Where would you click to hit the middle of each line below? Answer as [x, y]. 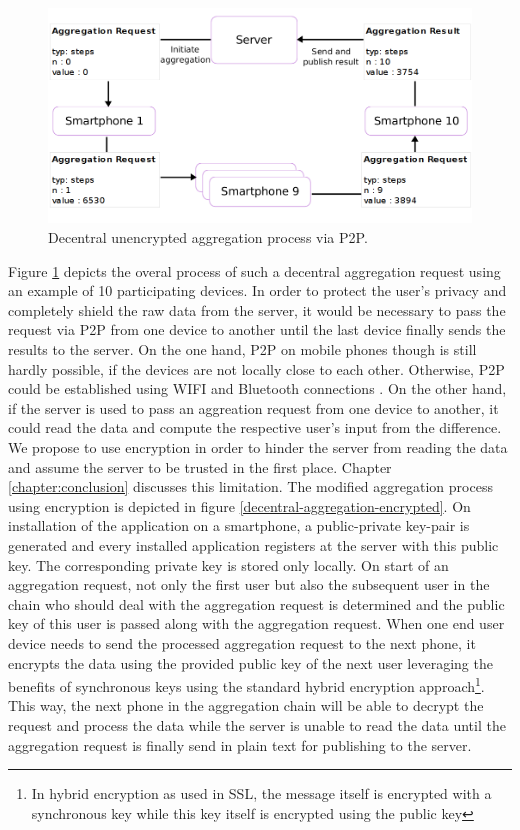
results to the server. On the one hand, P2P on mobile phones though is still [242, 349]
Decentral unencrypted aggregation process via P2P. [208, 237]
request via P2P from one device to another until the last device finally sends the [257, 329]
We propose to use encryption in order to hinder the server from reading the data [258, 446]
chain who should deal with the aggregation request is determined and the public [256, 603]
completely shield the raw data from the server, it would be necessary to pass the [257, 309]
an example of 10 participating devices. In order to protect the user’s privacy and [257, 290]
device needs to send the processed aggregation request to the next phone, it [242, 642]
